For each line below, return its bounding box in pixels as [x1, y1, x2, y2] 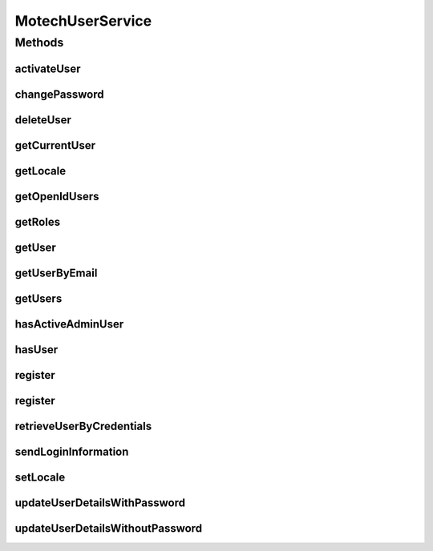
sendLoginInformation [14, 444, 129, 458]
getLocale [14, 164, 67, 178]
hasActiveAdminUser [14, 317, 124, 331]
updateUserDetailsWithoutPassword [14, 521, 203, 535]
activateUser [14, 62, 81, 75]
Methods [14, 35, 64, 50]
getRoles [14, 215, 60, 228]
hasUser [14, 343, 59, 356]
